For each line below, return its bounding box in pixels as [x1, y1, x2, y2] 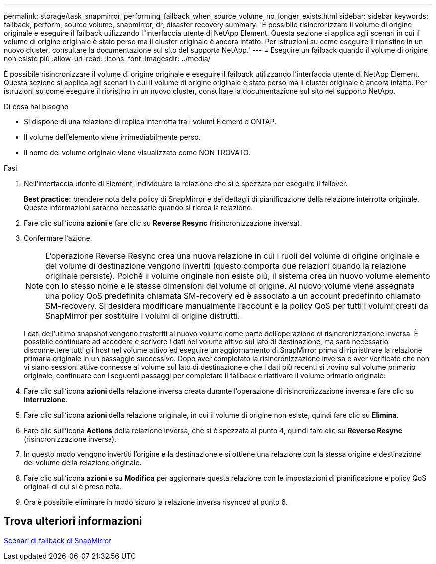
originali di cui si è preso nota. [24, 482, 122, 491]
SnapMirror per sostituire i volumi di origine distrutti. [45, 311, 240, 321]
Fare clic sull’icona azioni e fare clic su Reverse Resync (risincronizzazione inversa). [24, 219, 302, 227]
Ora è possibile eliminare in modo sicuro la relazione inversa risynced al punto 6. [24, 498, 288, 506]
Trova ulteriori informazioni [4, 515, 142, 528]
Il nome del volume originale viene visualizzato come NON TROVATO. [24, 148, 251, 157]
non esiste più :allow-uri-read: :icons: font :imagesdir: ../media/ [4, 54, 211, 63]
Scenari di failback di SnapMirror [4, 536, 111, 545]
